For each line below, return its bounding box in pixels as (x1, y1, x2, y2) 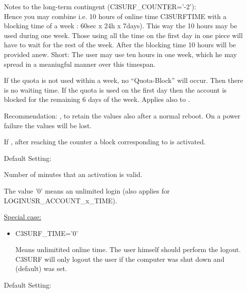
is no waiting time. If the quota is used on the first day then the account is (4, 84, 227, 95)
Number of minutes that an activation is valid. (4, 169, 142, 179)
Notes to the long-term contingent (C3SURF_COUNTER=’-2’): (4, 1, 196, 11)
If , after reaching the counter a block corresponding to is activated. (4, 137, 206, 147)
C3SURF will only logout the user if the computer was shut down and (15, 254, 225, 264)
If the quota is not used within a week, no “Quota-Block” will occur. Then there (4, 75, 243, 85)
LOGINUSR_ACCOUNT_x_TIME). (4, 195, 117, 205)
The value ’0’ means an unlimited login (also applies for (4, 185, 170, 195)
